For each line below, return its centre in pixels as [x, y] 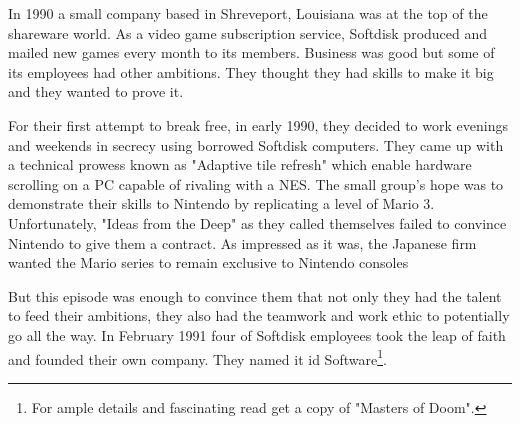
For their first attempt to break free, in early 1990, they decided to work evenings [258, 124]
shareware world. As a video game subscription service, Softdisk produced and [248, 32]
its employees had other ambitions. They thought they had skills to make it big [251, 71]
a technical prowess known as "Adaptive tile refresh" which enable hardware [240, 164]
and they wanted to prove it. [96, 91]
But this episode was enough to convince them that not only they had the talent [255, 295]
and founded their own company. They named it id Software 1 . [197, 357]
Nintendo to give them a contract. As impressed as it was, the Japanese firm [242, 242]
